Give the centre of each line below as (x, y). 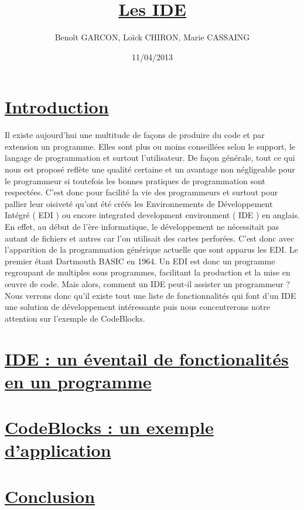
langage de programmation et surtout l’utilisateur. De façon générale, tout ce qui (150, 158)
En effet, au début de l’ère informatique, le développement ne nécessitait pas (142, 226)
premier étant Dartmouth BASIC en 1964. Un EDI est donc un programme (140, 261)
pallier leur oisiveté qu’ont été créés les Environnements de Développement (139, 203)
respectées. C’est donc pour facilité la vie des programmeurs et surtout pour (141, 192)
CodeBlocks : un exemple (109, 427)
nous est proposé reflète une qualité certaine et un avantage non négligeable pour (150, 169)
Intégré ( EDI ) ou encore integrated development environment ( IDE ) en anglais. (152, 215)
